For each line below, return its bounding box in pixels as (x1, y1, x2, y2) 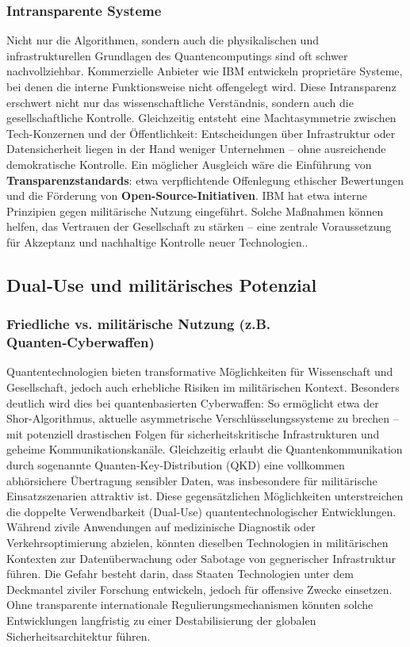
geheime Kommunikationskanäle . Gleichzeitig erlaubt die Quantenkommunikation (6, 441, 403, 457)
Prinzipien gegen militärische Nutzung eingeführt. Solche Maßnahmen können (6, 202, 384, 219)
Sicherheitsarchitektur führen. (6, 627, 151, 644)
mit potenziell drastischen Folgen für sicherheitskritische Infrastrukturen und (6, 425, 380, 442)
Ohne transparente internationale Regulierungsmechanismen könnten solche (6, 596, 374, 613)
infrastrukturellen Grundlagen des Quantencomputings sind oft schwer (6, 47, 348, 63)
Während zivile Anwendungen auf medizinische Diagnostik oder (6, 519, 316, 535)
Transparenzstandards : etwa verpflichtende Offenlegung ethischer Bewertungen (6, 171, 404, 188)
